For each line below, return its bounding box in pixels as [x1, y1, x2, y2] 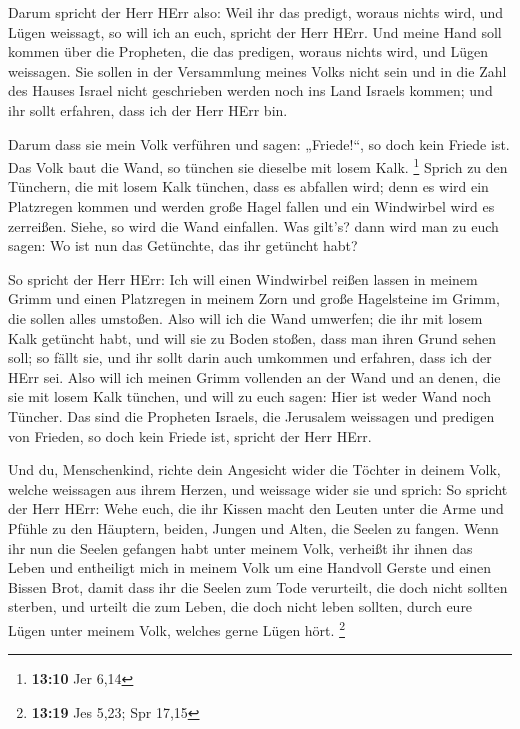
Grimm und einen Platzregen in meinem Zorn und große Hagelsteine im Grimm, [8, 288, 500, 309]
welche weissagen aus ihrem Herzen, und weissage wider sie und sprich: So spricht [8, 478, 508, 499]
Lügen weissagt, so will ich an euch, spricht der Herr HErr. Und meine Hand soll [8, 21, 502, 42]
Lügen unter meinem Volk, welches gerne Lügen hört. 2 [8, 616, 345, 640]
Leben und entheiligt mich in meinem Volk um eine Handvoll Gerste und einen [8, 557, 492, 578]
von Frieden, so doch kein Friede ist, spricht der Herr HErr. [8, 425, 372, 446]
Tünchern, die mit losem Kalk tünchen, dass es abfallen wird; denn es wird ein [8, 176, 489, 197]
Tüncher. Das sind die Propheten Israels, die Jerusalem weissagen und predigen [8, 405, 495, 426]
